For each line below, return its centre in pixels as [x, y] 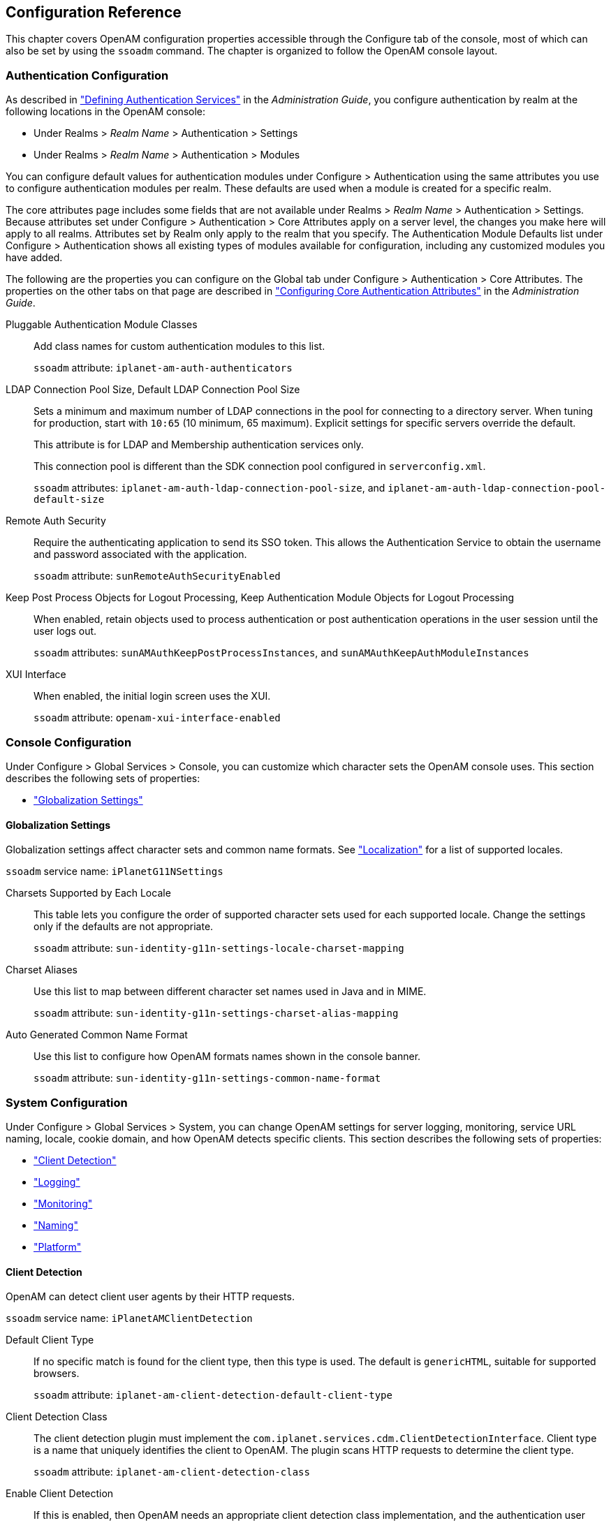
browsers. [57, 1374]
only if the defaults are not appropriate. [124, 927]
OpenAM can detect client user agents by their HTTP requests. [150, 1297]
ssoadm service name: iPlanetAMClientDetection [129, 1318]
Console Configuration [69, 742]
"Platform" [58, 1246]
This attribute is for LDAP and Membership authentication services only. [199, 445]
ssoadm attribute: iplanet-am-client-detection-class [172, 1472]
